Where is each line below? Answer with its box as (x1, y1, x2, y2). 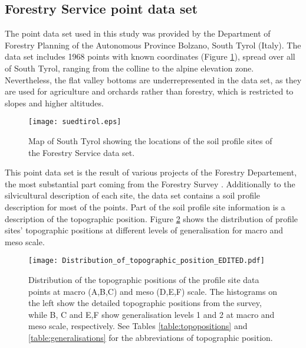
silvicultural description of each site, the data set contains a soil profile (5, 189, 261, 201)
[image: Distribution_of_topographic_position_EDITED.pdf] (28, 256, 265, 265)
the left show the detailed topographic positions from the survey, (28, 297, 262, 309)
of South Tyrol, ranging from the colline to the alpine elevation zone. (5, 61, 254, 74)
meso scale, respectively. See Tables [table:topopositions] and (28, 320, 248, 332)
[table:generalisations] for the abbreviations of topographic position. (28, 331, 273, 343)
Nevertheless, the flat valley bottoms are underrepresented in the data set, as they (5, 73, 302, 86)
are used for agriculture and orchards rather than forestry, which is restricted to (5, 85, 294, 97)
